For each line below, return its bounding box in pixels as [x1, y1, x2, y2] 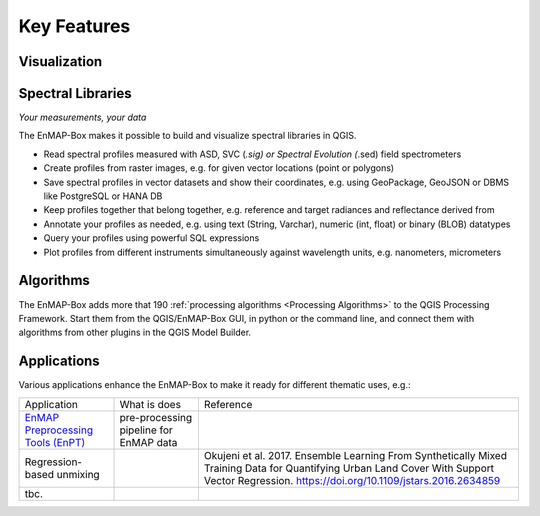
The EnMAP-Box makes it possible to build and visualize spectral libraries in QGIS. [18, 130, 357, 142]
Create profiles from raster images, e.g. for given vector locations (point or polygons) [43, 162, 395, 174]
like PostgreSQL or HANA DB [43, 190, 163, 202]
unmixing [56, 467, 100, 481]
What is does [119, 397, 182, 411]
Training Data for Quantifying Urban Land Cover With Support [203, 461, 495, 475]
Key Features [18, 15, 131, 37]
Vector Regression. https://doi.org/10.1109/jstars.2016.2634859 [203, 473, 501, 487]
